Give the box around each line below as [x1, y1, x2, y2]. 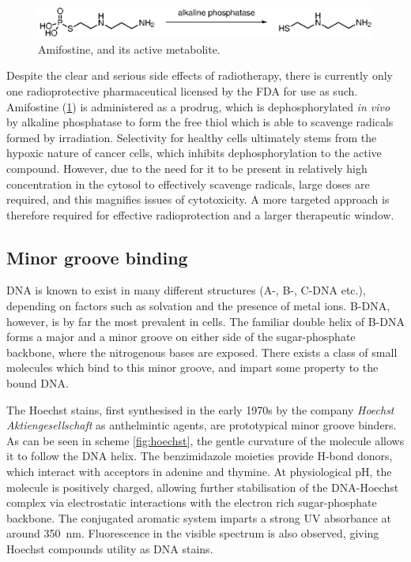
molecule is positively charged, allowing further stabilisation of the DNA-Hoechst [6, 478, 399, 495]
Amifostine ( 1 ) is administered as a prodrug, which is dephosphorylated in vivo [6, 98, 390, 114]
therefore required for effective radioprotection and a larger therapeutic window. [6, 206, 394, 223]
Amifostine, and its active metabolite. [38, 40, 221, 57]
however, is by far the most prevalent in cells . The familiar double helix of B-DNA [6, 313, 405, 329]
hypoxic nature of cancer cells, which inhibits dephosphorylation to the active [6, 144, 382, 161]
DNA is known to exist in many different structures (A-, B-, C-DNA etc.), [6, 282, 366, 298]
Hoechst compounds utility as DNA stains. [6, 540, 213, 556]
